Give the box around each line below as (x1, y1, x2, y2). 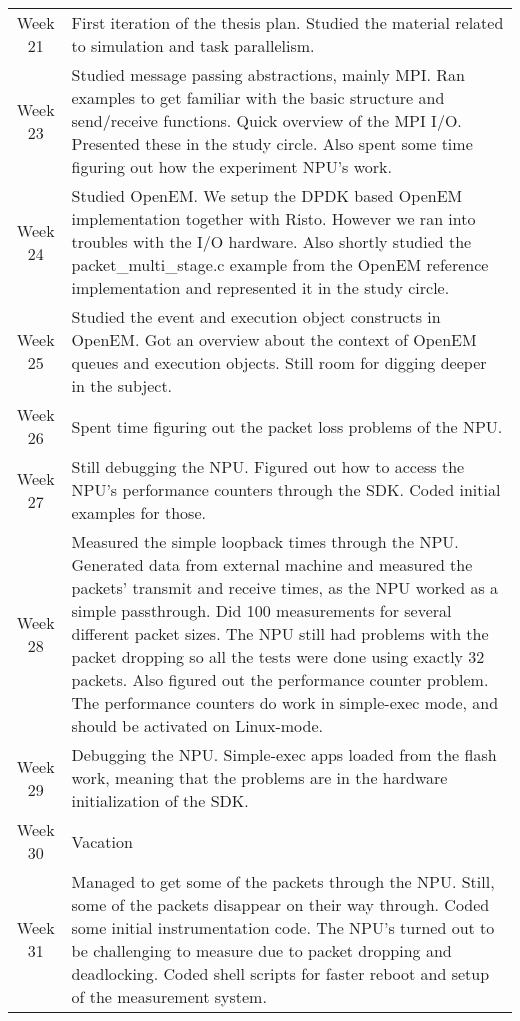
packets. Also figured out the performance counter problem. (71, 668, 489, 691)
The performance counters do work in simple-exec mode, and (71, 691, 499, 714)
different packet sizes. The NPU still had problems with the (71, 622, 489, 645)
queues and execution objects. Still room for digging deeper (71, 351, 487, 374)
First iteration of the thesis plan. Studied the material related (71, 11, 504, 34)
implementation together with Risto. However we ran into (71, 207, 476, 230)
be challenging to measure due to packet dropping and (71, 939, 452, 962)
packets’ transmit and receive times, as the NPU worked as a (71, 576, 499, 599)
